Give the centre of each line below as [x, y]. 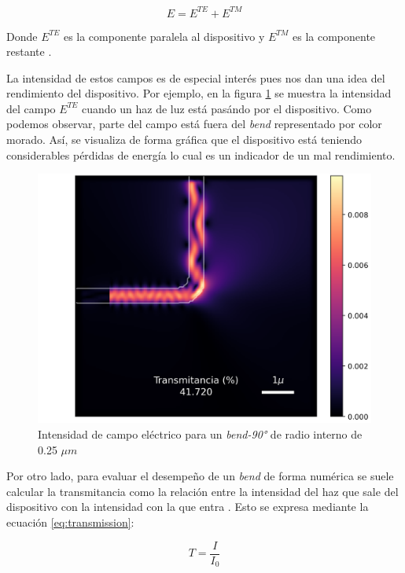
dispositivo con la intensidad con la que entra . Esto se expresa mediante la [188, 507]
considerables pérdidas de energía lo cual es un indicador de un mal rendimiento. [201, 154]
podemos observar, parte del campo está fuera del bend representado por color [194, 124]
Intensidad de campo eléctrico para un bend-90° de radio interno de [200, 434]
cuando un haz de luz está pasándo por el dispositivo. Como [227, 108]
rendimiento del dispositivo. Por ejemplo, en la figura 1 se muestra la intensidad [199, 93]
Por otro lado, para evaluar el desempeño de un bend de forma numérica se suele [200, 476]
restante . [29, 51]
